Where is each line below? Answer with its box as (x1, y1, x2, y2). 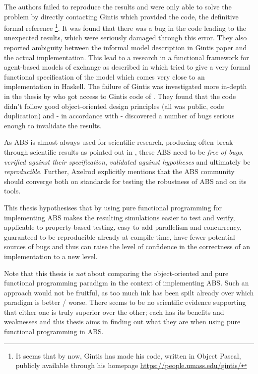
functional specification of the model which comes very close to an (4, 71, 205, 82)
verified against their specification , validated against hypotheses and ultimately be (4, 156, 251, 167)
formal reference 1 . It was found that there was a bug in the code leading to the (4, 21, 246, 33)
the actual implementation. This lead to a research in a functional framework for (4, 52, 249, 62)
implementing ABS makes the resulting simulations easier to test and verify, (4, 212, 235, 222)
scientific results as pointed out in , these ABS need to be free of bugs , (30, 146, 244, 157)
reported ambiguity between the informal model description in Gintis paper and (4, 42, 247, 53)
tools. (4, 186, 21, 196)
